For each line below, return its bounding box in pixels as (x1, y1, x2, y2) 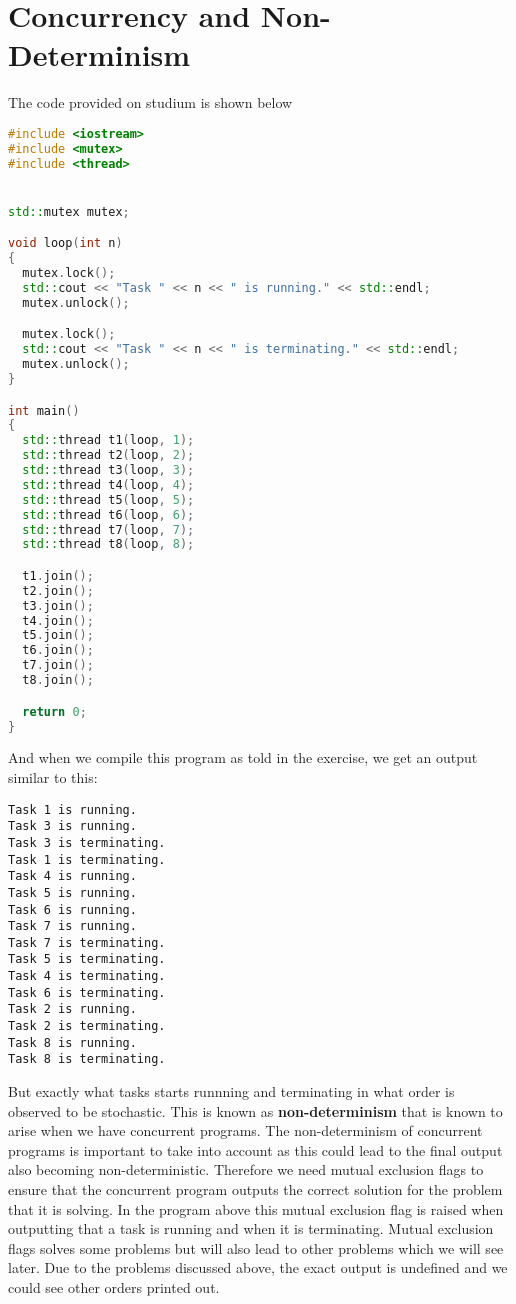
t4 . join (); (22, 613, 94, 628)
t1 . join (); (22, 568, 94, 583)
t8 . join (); (22, 673, 94, 688)
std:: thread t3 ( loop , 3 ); (22, 463, 195, 478)
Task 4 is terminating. (8, 969, 166, 984)
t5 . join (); (22, 628, 94, 643)
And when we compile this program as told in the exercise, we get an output (8, 747, 478, 768)
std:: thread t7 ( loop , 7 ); (22, 522, 195, 537)
